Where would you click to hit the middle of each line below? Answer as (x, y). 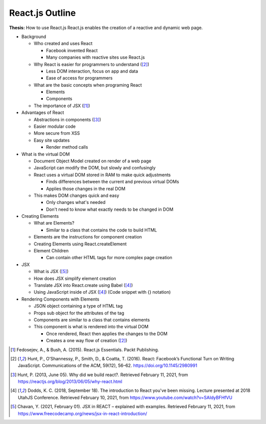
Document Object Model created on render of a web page (93, 161)
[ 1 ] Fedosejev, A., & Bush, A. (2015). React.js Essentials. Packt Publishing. (85, 349)
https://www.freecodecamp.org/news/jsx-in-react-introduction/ (83, 413)
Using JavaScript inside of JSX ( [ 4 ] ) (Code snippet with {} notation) (102, 292)
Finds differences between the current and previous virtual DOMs (113, 182)
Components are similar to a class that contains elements (92, 320)
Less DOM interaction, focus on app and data (92, 71)
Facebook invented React (72, 50)
